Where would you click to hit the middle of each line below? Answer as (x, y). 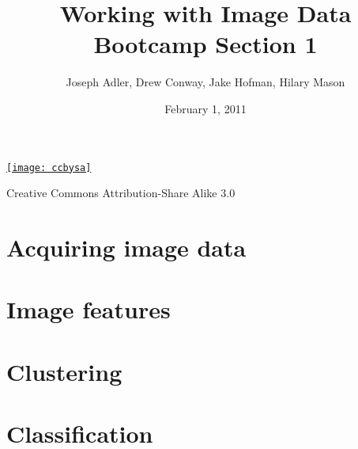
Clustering (64, 371)
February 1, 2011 (205, 108)
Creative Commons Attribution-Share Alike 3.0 (121, 193)
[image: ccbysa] (49, 167)
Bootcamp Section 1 (205, 44)
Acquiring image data (126, 247)
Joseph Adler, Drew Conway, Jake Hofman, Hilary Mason (205, 82)
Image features (89, 309)
